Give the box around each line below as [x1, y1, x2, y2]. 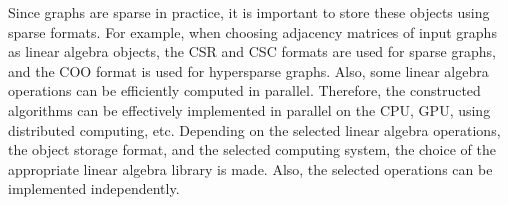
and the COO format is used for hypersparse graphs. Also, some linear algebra [8, 60, 489, 81]
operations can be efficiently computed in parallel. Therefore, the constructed [8, 80, 481, 101]
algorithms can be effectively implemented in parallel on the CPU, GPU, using [8, 99, 491, 120]
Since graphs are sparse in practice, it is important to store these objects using [8, 2, 490, 22]
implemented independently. [8, 178, 180, 199]
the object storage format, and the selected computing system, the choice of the [8, 139, 496, 160]
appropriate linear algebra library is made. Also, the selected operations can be [8, 158, 493, 179]
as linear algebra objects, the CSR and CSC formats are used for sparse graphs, [8, 41, 496, 62]
